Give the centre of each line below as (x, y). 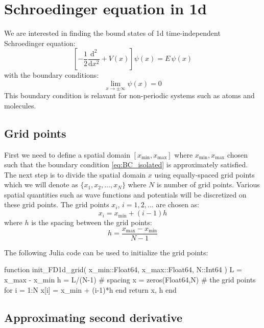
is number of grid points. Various (208, 184)
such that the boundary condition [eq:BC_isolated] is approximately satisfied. (126, 165)
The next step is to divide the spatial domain (75, 174)
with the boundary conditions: (52, 75)
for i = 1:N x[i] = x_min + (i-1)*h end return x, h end (90, 289)
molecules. (20, 105)
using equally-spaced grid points (205, 174)
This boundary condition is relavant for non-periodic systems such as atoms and (129, 95)
